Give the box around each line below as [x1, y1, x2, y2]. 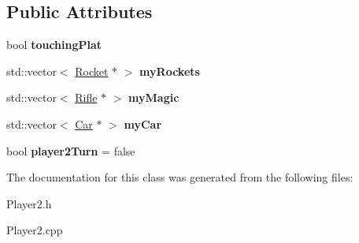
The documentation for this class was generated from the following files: [6, 169, 353, 185]
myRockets [139, 62, 200, 79]
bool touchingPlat [6, 36, 102, 53]
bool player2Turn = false [6, 142, 135, 159]
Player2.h [6, 195, 52, 211]
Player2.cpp [6, 222, 63, 238]
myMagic [128, 89, 179, 106]
